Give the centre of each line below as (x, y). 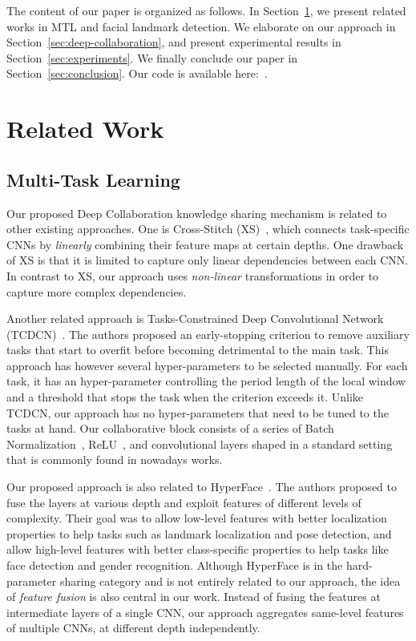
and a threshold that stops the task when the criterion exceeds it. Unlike (185, 397)
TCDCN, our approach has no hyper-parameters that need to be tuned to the (198, 412)
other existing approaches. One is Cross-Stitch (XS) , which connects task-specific (208, 229)
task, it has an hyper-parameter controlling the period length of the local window (206, 381)
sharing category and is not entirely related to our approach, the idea (230, 581)
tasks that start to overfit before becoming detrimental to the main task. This (198, 350)
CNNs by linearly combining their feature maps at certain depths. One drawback (205, 244)
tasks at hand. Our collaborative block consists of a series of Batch (170, 428)
